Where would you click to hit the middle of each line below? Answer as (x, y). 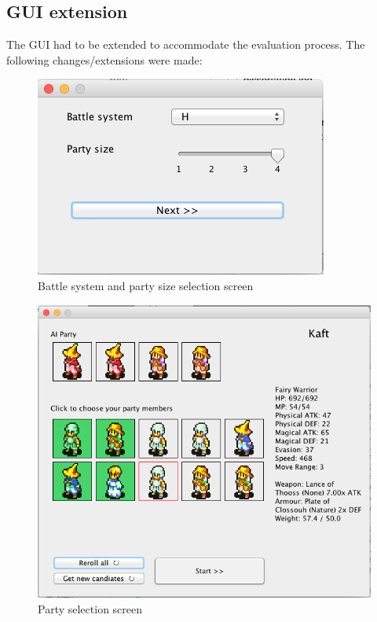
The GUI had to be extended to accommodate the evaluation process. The (186, 44)
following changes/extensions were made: (104, 59)
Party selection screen (90, 608)
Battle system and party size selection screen (146, 285)
